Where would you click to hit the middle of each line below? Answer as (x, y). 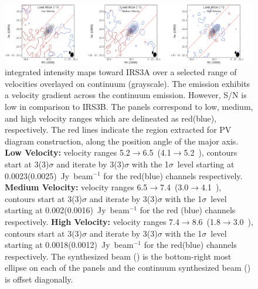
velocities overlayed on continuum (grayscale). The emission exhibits (128, 83)
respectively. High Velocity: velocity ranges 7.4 (92, 221)
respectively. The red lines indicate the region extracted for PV (118, 130)
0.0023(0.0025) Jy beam (49, 175)
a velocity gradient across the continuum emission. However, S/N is (126, 95)
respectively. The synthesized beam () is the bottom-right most (118, 256)
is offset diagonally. (39, 279)
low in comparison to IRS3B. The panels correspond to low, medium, (129, 106)
